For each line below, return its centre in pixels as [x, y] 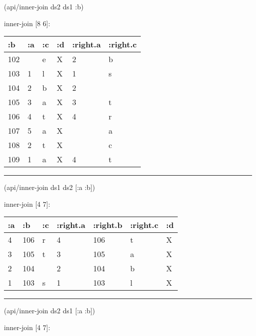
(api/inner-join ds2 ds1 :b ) [44, 6]
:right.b [108, 225]
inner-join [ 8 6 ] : [27, 23]
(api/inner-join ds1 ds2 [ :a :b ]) [49, 187]
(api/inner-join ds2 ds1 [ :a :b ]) [49, 311]
